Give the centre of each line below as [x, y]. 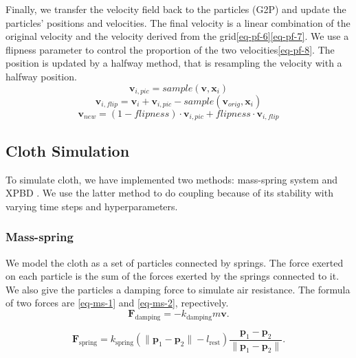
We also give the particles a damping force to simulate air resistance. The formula [178, 289]
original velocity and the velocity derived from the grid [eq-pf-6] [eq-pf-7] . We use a [177, 36]
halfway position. [41, 76]
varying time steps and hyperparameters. [92, 206]
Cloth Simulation [68, 150]
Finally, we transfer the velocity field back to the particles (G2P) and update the [176, 9]
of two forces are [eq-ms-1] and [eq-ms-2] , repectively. [117, 303]
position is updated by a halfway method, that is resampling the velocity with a [174, 63]
